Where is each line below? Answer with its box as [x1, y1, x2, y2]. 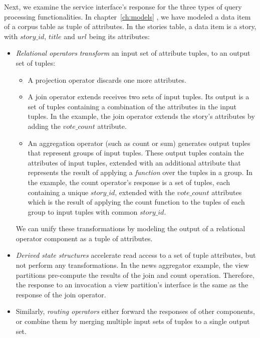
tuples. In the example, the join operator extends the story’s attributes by [28, 111, 255, 121]
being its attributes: [89, 31, 150, 41]
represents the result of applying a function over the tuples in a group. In [28, 167, 253, 178]
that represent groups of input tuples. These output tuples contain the [28, 147, 244, 158]
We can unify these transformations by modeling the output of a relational [16, 223, 245, 234]
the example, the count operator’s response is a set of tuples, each [28, 177, 230, 187]
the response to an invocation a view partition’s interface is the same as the [16, 279, 248, 290]
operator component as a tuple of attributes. [16, 233, 153, 243]
